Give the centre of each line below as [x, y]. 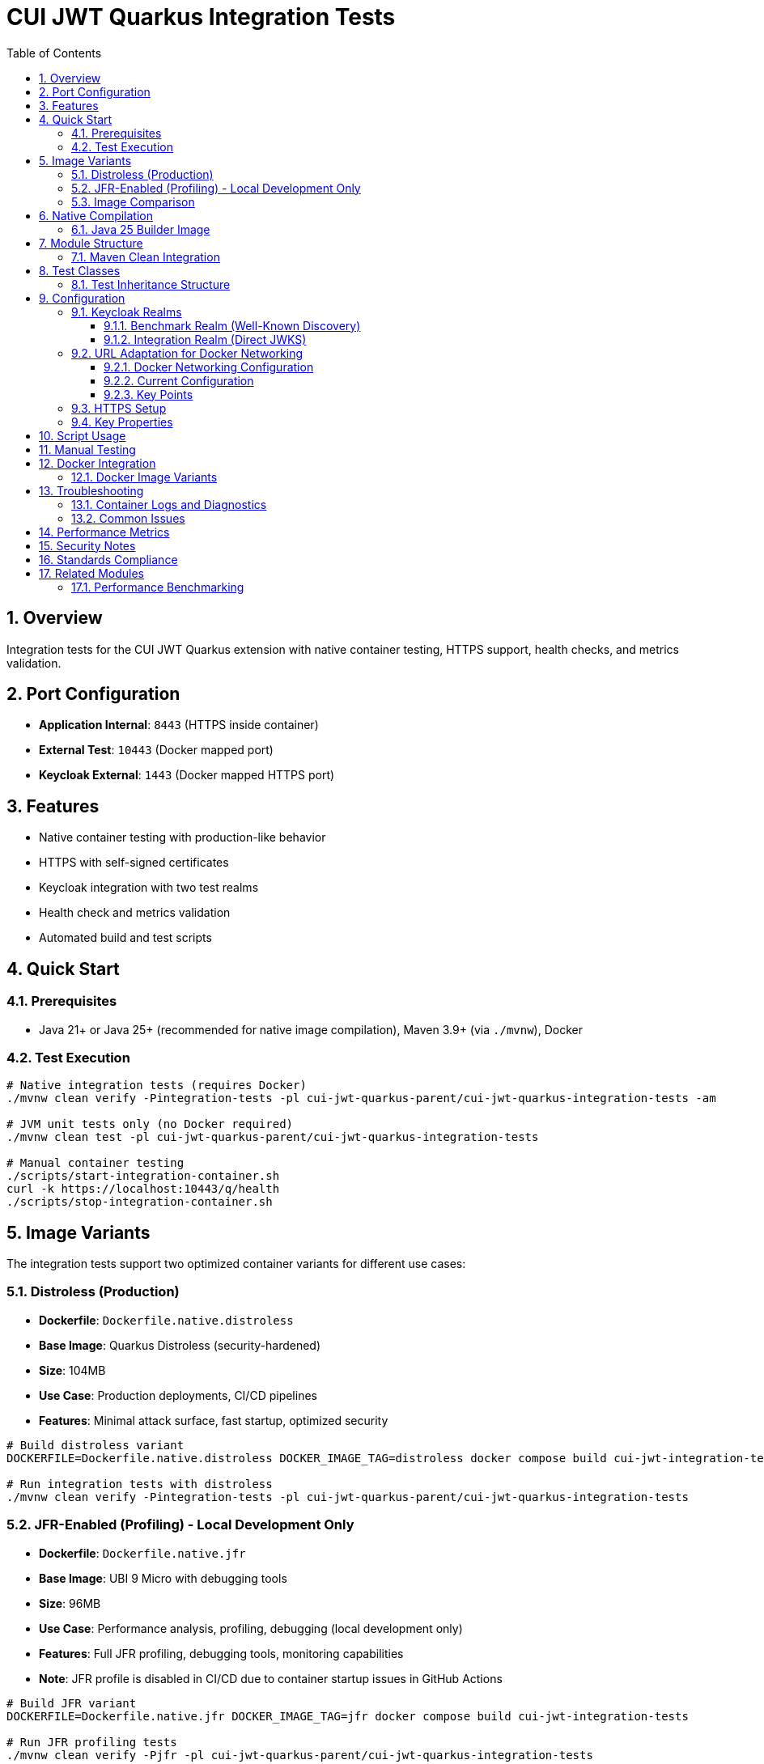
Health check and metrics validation [135, 913]
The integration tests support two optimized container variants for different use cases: [236, 1264]
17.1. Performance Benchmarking [158, 587]
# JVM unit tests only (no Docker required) [150, 1124]
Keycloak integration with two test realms [149, 888]
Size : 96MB [70, 1603]
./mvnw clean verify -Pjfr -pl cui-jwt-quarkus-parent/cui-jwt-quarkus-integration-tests [300, 1755]
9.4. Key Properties [122, 422]
